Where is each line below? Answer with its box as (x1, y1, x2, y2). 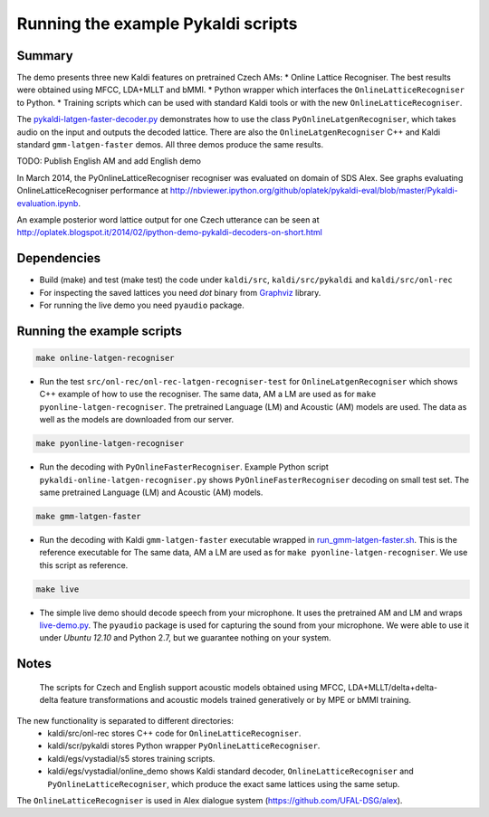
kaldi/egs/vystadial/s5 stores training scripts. (47, 753, 216, 764)
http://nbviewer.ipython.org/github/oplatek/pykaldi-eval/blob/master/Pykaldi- (169, 185, 458, 196)
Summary (16, 48, 73, 63)
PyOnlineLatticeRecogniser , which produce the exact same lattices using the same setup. (47, 778, 400, 789)
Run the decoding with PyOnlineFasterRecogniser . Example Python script (39, 461, 330, 472)
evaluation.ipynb (16, 197, 79, 208)
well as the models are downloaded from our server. (39, 414, 235, 425)
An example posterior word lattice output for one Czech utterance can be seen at (16, 214, 321, 225)
